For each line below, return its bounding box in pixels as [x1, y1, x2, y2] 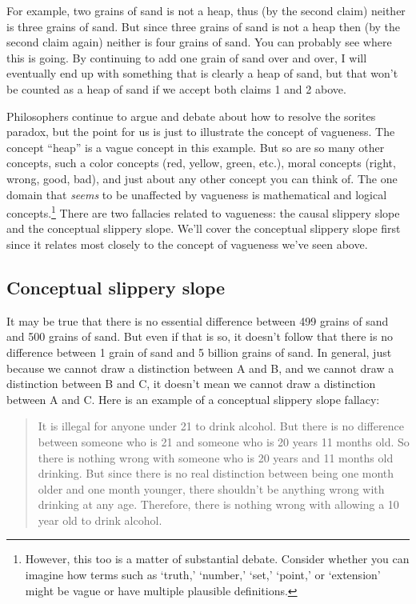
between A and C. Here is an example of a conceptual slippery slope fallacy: [6, 390, 380, 407]
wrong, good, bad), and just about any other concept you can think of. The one [6, 170, 398, 186]
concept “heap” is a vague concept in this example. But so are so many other [6, 138, 385, 155]
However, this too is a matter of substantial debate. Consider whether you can [25, 550, 410, 567]
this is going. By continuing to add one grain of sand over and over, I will [6, 49, 367, 66]
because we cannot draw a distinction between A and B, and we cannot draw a [6, 359, 394, 376]
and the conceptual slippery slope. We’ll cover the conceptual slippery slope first [6, 220, 401, 237]
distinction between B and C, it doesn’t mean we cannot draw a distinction [6, 375, 376, 392]
